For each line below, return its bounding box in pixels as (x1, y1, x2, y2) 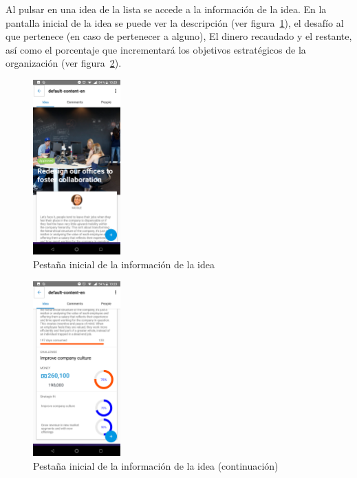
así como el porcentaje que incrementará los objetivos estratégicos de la (6, 42, 306, 56)
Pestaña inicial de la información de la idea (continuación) (33, 458, 279, 472)
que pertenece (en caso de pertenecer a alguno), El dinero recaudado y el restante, (6, 29, 352, 43)
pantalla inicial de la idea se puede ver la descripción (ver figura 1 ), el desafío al (6, 15, 344, 30)
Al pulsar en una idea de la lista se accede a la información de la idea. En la (6, 2, 327, 16)
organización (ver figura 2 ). (6, 56, 122, 70)
